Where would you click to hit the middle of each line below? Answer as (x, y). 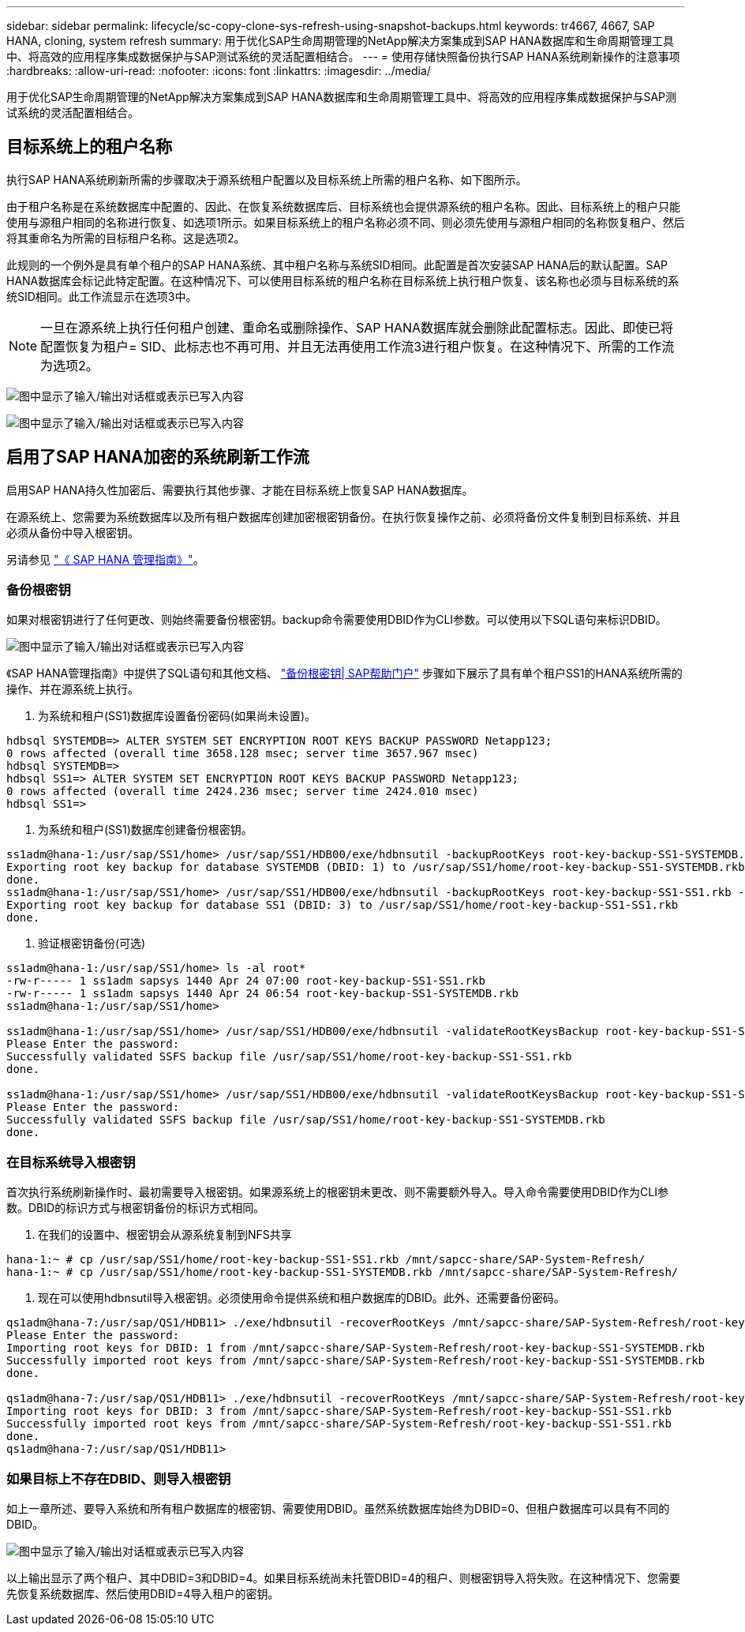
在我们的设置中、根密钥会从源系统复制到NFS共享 (165, 1235)
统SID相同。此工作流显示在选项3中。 (102, 296)
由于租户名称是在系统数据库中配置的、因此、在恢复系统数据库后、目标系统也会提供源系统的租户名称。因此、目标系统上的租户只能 (343, 206)
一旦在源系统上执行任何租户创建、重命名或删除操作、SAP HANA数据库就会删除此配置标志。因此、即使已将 (357, 327)
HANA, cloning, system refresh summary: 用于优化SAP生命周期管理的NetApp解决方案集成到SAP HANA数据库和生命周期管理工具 (341, 41)
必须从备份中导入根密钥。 (73, 532)
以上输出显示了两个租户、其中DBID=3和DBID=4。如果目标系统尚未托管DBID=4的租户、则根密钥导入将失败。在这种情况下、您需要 (343, 1578)
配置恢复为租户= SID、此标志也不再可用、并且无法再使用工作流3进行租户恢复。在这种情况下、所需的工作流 (358, 346)
